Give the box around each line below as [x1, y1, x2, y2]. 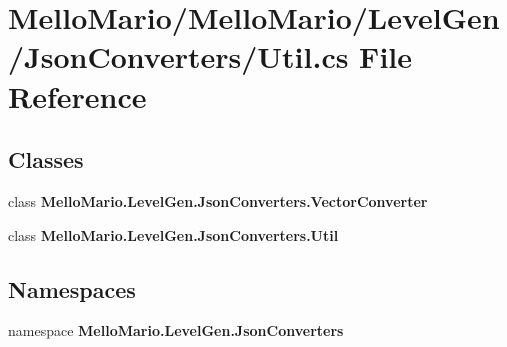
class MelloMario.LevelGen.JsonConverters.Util [8, 224, 339, 245]
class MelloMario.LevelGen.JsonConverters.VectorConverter [8, 190, 428, 211]
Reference [8, 75, 147, 116]
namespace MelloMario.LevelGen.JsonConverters [8, 320, 344, 341]
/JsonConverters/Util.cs [8, 36, 349, 77]
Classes [8, 144, 84, 175]
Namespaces [8, 273, 136, 304]
